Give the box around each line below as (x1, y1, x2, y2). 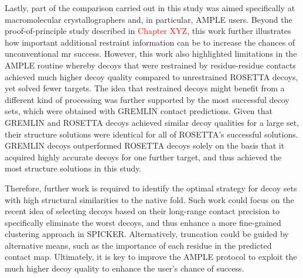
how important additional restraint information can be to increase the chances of (5, 36, 295, 48)
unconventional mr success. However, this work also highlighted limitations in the (5, 47, 297, 60)
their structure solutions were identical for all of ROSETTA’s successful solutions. (5, 128, 298, 140)
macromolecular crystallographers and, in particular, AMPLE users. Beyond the (5, 13, 292, 25)
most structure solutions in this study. (5, 162, 142, 174)
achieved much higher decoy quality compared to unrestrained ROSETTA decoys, (5, 70, 298, 83)
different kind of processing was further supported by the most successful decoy (5, 93, 290, 105)
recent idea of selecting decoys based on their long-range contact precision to (5, 205, 280, 217)
